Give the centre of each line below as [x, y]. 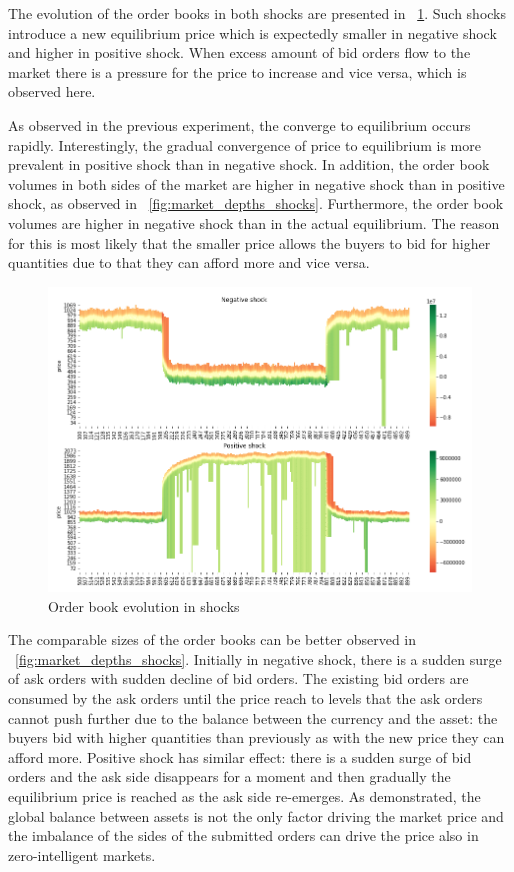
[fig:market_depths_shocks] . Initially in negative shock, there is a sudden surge [258, 658]
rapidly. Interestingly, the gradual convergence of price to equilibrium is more [244, 144]
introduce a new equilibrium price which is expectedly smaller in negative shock [252, 32]
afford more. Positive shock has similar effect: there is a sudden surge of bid [240, 756]
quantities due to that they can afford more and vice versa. [189, 262]
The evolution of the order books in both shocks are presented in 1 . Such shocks [257, 13]
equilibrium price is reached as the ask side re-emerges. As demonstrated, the [244, 795]
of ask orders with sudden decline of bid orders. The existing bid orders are [238, 678]
